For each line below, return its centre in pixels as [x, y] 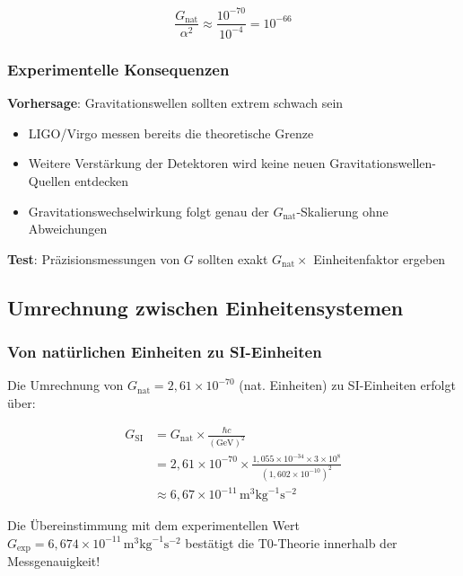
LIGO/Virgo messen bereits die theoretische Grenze [171, 133]
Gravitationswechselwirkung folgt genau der [149, 211]
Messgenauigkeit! [54, 561]
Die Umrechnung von [66, 385]
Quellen [49, 180]
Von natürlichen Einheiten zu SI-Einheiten [165, 351]
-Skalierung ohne [342, 211]
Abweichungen [68, 229]
